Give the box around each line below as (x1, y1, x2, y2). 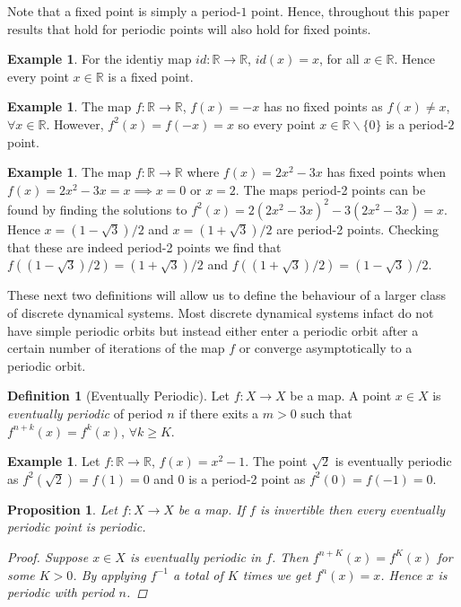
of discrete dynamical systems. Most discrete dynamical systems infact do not (7, 303, 434, 322)
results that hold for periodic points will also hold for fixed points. (7, 19, 371, 38)
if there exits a (178, 404, 259, 422)
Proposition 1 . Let (7, 499, 117, 518)
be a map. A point (290, 386, 392, 405)
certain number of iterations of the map (7, 339, 225, 357)
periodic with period (7, 583, 115, 602)
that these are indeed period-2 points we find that (7, 237, 282, 256)
